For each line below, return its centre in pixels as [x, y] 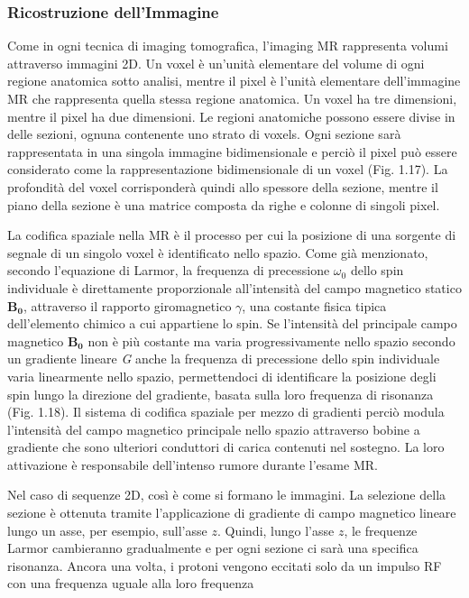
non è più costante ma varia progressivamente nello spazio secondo [271, 340]
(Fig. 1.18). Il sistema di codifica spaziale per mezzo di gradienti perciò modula [226, 412]
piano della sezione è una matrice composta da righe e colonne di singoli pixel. [224, 204]
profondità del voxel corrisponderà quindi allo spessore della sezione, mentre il [223, 186]
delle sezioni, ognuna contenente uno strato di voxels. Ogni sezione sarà [204, 134]
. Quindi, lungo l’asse [276, 530]
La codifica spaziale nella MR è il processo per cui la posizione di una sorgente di [232, 235]
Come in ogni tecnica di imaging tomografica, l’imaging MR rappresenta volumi [228, 46]
